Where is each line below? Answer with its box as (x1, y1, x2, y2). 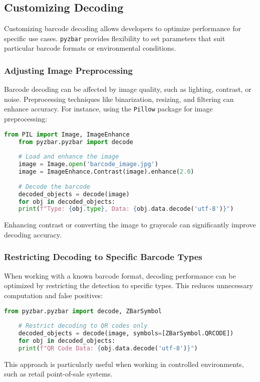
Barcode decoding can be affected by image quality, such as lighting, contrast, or (4, 84, 251, 94)
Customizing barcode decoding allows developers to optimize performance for (4, 23, 241, 34)
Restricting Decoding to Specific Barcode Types (4, 250, 202, 263)
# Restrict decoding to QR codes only (18, 322, 148, 330)
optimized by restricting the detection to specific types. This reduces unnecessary (4, 280, 253, 291)
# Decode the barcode (18, 183, 90, 190)
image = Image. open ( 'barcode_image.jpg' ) (18, 161, 158, 168)
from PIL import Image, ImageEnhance (4, 131, 130, 138)
